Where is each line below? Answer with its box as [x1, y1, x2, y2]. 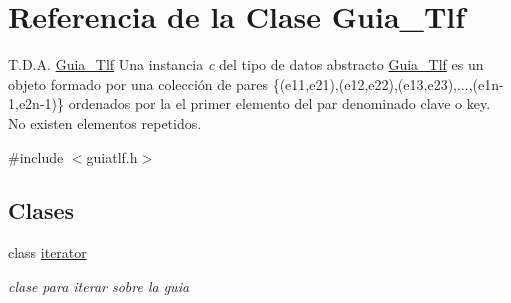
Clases [8, 195, 75, 226]
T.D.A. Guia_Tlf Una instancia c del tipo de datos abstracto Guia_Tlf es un [8, 54, 484, 75]
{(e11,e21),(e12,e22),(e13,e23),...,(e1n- [272, 73, 504, 94]
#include [8, 146, 64, 167]
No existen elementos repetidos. [8, 112, 202, 133]
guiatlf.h [86, 146, 138, 167]
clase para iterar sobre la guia [8, 275, 190, 296]
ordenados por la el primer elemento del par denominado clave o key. [68, 93, 491, 114]
